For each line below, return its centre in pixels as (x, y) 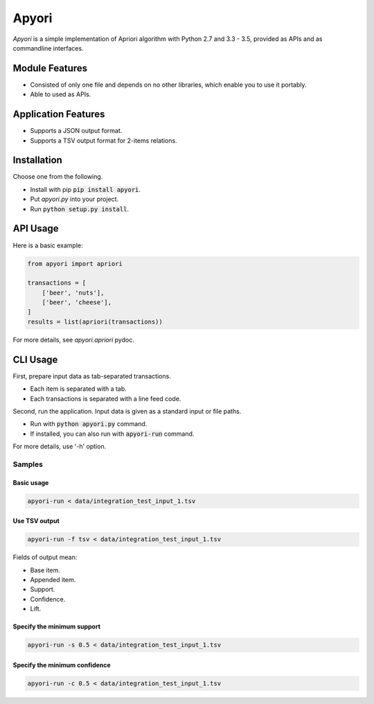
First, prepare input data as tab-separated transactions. (92, 376)
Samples (28, 464)
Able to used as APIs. (61, 94)
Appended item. (53, 579)
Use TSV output (36, 521)
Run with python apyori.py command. (89, 424)
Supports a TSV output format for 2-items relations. (104, 140)
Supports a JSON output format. (76, 131)
